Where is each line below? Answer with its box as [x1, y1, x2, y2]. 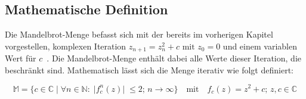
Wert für [5, 52, 36, 64]
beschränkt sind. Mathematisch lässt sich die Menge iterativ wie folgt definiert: [5, 63, 293, 76]
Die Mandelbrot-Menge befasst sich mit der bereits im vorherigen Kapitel [5, 28, 273, 41]
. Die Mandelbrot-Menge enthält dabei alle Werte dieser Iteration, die [47, 52, 301, 64]
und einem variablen [222, 39, 297, 52]
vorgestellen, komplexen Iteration [5, 39, 126, 52]
